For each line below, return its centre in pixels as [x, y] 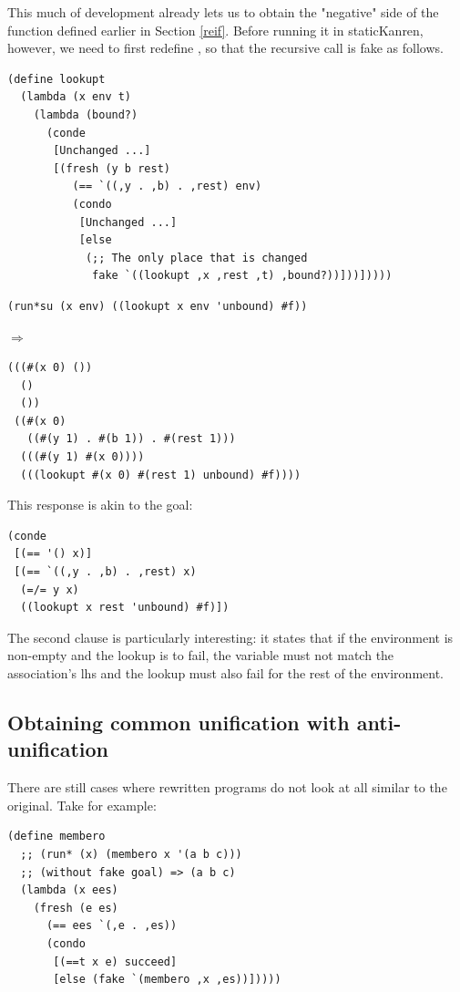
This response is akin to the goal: [100, 505]
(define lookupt [56, 79]
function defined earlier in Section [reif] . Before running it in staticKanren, [215, 30]
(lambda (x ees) [69, 890]
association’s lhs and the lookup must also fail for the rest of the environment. [225, 673]
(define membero [56, 837]
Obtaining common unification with [179, 722]
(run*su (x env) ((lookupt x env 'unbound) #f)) [158, 306]
